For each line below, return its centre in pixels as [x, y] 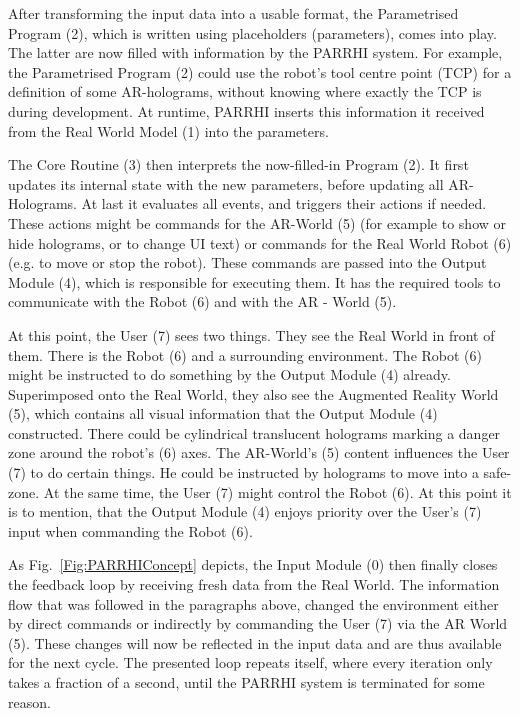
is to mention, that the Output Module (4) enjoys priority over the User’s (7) [245, 511]
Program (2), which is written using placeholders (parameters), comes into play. [252, 32]
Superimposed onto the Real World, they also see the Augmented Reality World [253, 393]
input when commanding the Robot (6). [130, 530]
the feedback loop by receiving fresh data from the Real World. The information [254, 584]
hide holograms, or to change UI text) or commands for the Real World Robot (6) [260, 242]
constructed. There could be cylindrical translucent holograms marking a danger [254, 432]
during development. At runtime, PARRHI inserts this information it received [246, 110]
